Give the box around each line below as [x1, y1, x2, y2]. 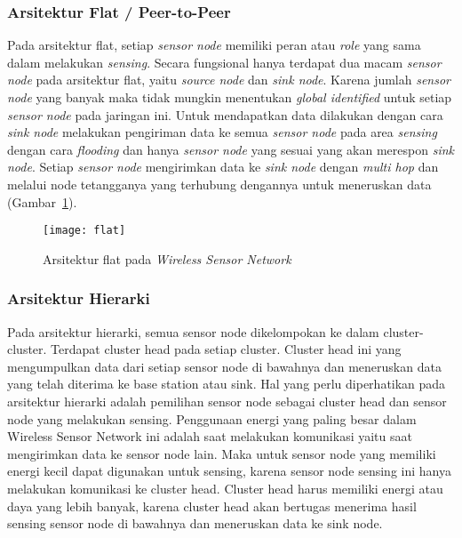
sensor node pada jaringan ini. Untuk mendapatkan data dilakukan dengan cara [7, 105, 443, 124]
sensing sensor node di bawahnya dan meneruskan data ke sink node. [7, 514, 383, 533]
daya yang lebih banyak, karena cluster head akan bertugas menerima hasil [7, 496, 417, 515]
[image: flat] [43, 224, 126, 237]
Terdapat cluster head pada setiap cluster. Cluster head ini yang [51, 340, 402, 358]
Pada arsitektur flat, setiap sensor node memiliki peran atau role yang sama [7, 36, 421, 54]
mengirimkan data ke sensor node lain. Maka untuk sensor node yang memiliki [7, 444, 436, 462]
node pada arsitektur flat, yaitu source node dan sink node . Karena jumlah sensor [7, 70, 451, 89]
